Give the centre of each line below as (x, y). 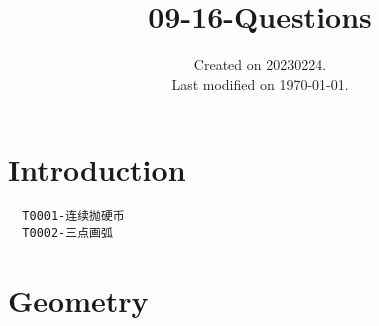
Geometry (78, 299)
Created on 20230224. (260, 64)
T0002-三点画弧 (67, 232)
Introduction (97, 169)
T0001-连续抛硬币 (73, 216)
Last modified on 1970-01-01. (260, 83)
